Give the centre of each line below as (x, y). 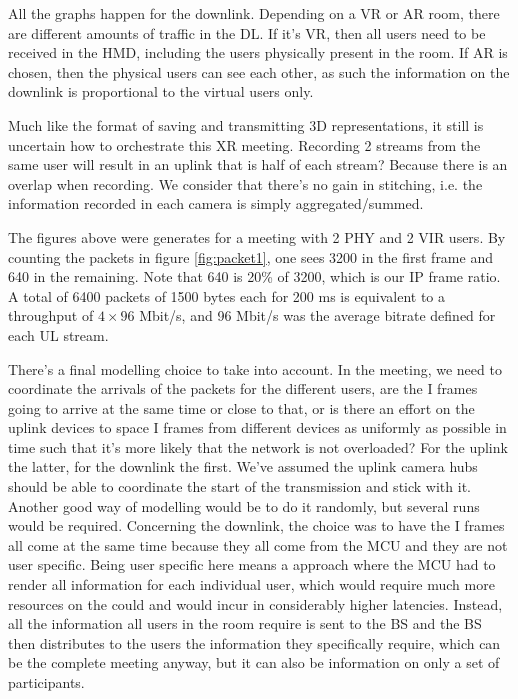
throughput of (51, 315)
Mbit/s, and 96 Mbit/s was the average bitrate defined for (317, 315)
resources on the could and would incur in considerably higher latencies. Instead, (255, 603)
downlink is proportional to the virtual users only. (161, 91)
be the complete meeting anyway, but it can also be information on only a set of (254, 662)
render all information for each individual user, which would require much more (251, 584)
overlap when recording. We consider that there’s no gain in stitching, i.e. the (245, 183)
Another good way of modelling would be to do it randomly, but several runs (244, 505)
